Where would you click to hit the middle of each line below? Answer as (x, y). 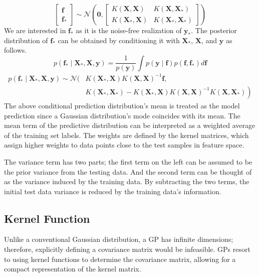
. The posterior (214, 30)
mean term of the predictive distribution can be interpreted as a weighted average (130, 125)
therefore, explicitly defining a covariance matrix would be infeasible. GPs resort (127, 249)
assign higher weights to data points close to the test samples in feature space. (124, 145)
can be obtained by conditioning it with (119, 40)
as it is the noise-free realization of (129, 30)
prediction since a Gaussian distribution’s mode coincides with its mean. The (122, 115)
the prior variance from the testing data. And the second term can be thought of (128, 171)
